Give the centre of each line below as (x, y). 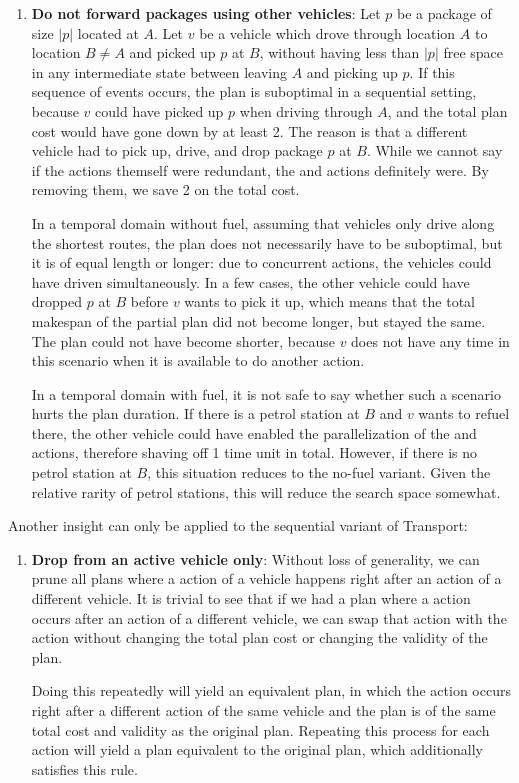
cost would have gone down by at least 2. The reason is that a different (249, 130)
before (149, 301)
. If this (432, 71)
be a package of (444, 13)
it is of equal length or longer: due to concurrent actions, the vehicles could (261, 262)
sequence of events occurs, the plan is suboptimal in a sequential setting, (254, 91)
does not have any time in (430, 340)
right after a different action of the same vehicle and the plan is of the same (263, 710)
